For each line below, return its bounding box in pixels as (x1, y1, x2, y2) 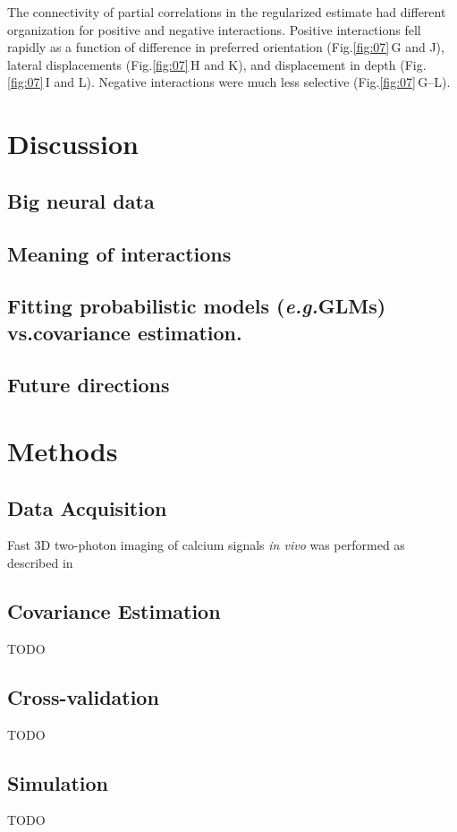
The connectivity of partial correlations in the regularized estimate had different (7, 3, 446, 21)
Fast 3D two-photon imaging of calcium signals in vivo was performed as (7, 536, 405, 554)
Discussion (7, 125, 139, 162)
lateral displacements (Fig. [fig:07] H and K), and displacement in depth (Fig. (7, 55, 427, 73)
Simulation (7, 768, 109, 796)
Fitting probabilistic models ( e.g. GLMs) (7, 292, 386, 320)
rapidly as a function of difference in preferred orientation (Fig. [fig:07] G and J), (7, 38, 444, 56)
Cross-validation (7, 682, 159, 710)
